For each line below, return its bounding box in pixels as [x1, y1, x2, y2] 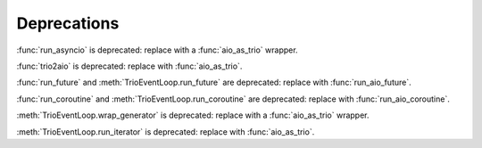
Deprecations [16, 13, 120, 33]
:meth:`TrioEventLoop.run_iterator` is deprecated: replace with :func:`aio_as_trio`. [16, 126, 315, 137]
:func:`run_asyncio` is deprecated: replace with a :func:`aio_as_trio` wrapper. [16, 45, 298, 55]
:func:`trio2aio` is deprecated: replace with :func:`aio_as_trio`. [16, 61, 243, 71]
